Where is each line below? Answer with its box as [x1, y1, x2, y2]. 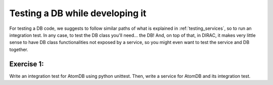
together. [9, 46, 29, 53]
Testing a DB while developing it [9, 8, 147, 19]
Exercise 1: [9, 60, 44, 68]
